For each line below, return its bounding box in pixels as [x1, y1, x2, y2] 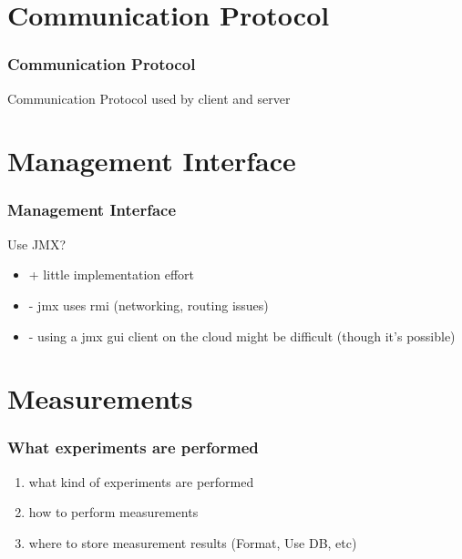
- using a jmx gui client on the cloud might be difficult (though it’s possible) [28, 326, 456, 345]
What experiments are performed [7, 436, 259, 459]
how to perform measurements [28, 503, 199, 522]
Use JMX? [7, 234, 67, 253]
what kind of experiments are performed [28, 472, 254, 491]
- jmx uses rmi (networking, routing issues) [28, 295, 269, 314]
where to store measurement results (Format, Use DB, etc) [28, 533, 357, 552]
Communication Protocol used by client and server [7, 88, 291, 107]
